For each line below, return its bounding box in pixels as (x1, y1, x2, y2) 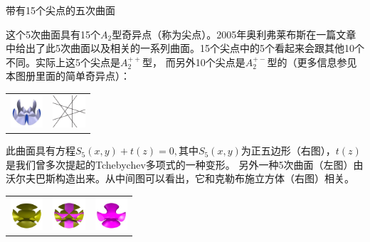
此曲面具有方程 (6, 143, 75, 158)
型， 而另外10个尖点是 (142, 54, 245, 69)
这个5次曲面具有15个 (6, 26, 100, 41)
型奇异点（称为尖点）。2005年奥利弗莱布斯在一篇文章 (112, 26, 356, 41)
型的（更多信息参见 (267, 54, 357, 69)
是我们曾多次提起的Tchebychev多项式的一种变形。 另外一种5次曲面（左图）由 (6, 157, 364, 172)
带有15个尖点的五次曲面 (6, 3, 115, 17)
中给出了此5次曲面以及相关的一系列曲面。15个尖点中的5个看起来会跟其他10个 (6, 41, 364, 56)
